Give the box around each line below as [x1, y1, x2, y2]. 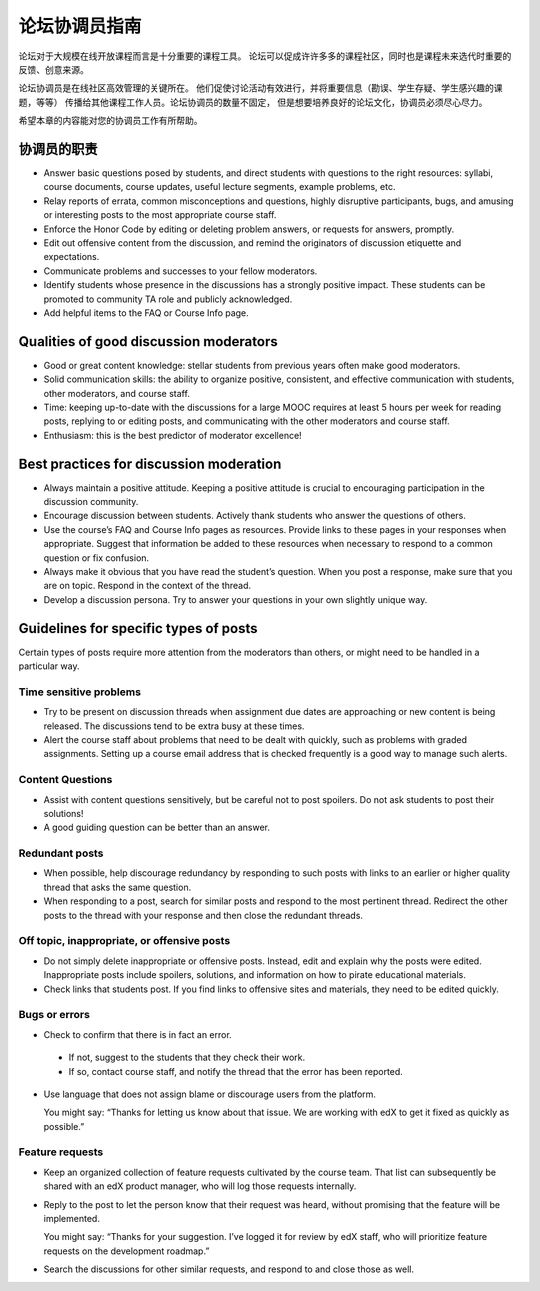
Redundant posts [18, 846, 104, 860]
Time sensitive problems [18, 685, 142, 699]
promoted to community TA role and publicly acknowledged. [43, 293, 293, 305]
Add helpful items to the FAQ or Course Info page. [43, 306, 249, 319]
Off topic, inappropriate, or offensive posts [18, 934, 231, 948]
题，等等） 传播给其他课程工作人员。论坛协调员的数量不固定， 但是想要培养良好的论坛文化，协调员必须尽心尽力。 [18, 96, 488, 108]
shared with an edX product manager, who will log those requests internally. [43, 1180, 357, 1192]
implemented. [43, 1212, 100, 1224]
